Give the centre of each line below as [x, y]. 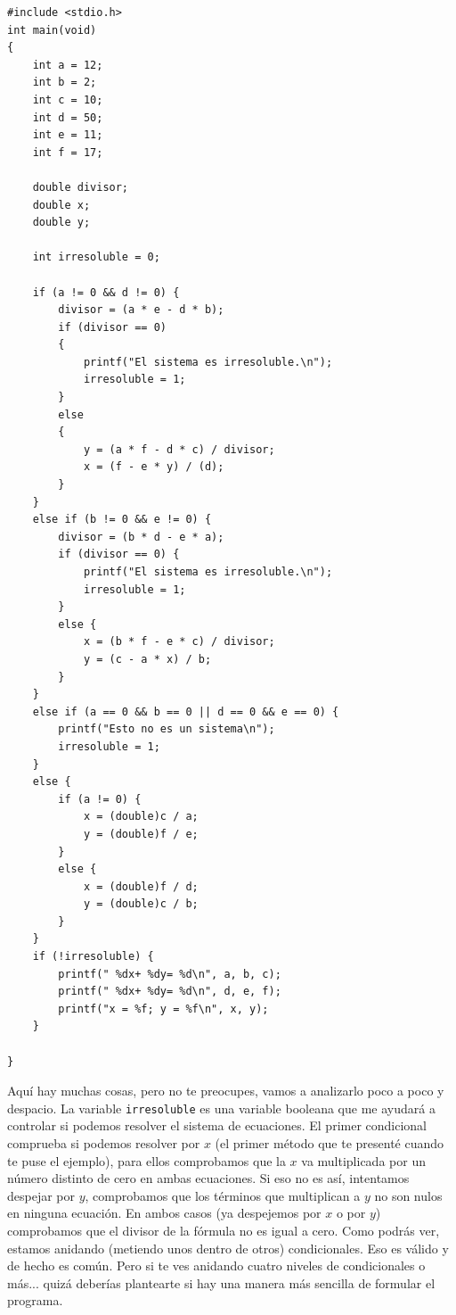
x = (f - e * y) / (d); [154, 467]
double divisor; [81, 187]
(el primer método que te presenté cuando [330, 1143]
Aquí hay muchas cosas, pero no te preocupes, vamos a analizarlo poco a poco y [226, 1091]
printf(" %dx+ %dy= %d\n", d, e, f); [170, 992]
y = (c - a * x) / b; [147, 659]
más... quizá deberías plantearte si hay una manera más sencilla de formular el [221, 1282]
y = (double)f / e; [141, 834]
